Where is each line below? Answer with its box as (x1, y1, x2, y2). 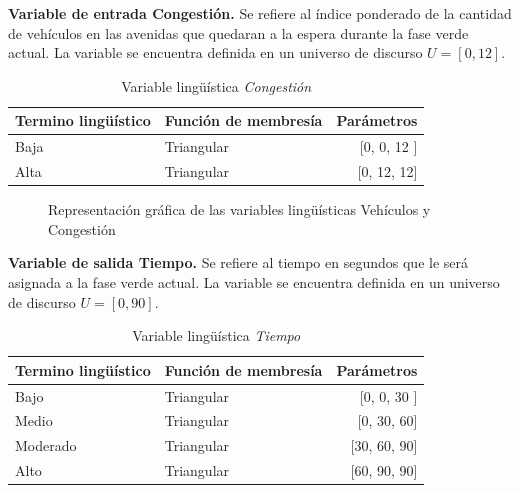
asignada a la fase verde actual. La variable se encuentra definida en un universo (8, 271, 500, 292)
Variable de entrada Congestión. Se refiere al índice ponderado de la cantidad (8, 3, 512, 23)
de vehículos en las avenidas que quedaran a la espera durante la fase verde (8, 22, 469, 43)
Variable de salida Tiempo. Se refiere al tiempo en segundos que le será (8, 252, 469, 273)
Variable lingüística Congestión (121, 75, 312, 96)
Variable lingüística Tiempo (132, 325, 301, 346)
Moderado (15, 435, 77, 456)
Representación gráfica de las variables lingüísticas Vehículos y (48, 199, 431, 220)
